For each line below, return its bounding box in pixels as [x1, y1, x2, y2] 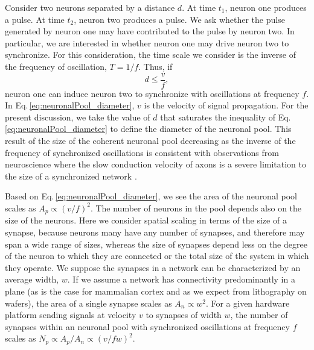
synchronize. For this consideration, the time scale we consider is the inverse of [5, 48, 296, 61]
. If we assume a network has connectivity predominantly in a [67, 273, 295, 286]
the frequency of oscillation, [5, 60, 107, 72]
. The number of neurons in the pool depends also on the [90, 201, 302, 214]
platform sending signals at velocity [5, 308, 136, 321]
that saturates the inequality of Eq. [160, 110, 291, 123]
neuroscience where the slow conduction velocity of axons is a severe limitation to [5, 158, 307, 170]
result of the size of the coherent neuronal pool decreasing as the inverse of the [5, 134, 296, 146]
